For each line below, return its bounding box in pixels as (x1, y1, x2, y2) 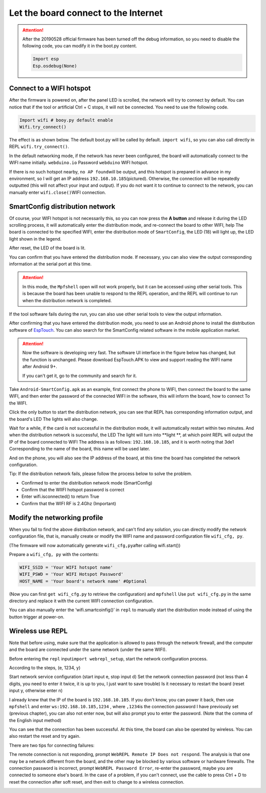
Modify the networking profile (9, 513, 103, 522)
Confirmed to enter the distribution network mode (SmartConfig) (21, 480, 153, 485)
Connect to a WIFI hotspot (9, 84, 91, 93)
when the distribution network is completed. (22, 297, 112, 303)
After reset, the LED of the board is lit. (9, 245, 86, 251)
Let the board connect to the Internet (9, 7, 163, 18)
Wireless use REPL (9, 626, 68, 635)
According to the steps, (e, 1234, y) (9, 664, 81, 670)
